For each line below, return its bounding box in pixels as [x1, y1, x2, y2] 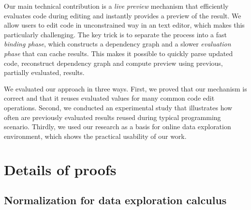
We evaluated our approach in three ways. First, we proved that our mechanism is [4, 83, 247, 93]
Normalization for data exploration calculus [4, 193, 227, 208]
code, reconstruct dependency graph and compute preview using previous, [4, 58, 223, 68]
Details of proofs [4, 159, 117, 179]
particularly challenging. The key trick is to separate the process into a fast [4, 29, 227, 39]
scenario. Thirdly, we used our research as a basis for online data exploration [4, 121, 231, 132]
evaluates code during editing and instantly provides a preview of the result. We [4, 10, 241, 20]
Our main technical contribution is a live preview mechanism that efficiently [4, 1, 229, 11]
